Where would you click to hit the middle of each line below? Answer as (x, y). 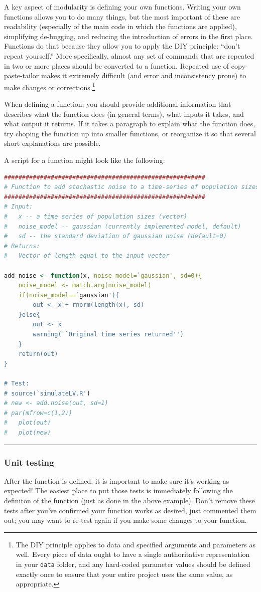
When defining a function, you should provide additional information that (118, 104)
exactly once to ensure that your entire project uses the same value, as (124, 574)
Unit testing (29, 462)
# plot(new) (28, 433)
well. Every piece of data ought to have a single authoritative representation (133, 554)
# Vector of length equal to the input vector (87, 256)
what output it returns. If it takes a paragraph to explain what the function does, (130, 124)
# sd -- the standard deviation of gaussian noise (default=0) (115, 236)
